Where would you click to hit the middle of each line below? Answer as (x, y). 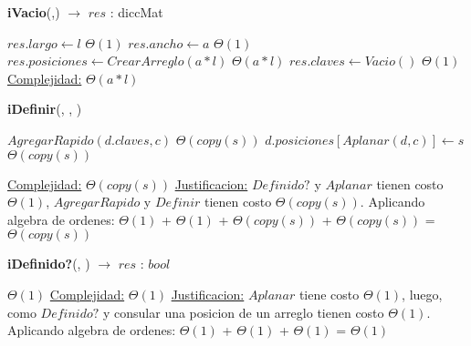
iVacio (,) (34, 12)
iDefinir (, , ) (45, 109)
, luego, (422, 294)
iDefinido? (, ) (49, 264)
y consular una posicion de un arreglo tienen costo (243, 312)
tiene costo (329, 294)
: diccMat (136, 12)
